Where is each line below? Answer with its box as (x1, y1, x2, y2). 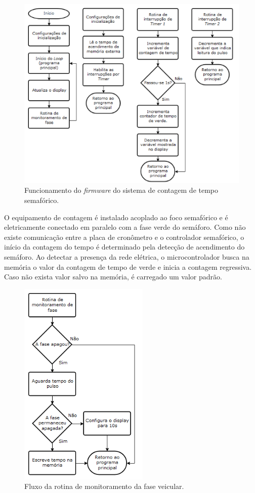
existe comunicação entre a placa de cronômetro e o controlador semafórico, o (4, 231, 244, 242)
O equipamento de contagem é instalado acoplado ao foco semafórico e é (4, 212, 228, 222)
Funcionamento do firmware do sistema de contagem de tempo (24, 185, 219, 195)
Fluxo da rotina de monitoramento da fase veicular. (24, 481, 184, 491)
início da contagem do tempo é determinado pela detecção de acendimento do (4, 241, 245, 252)
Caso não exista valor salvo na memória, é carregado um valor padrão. (4, 271, 222, 282)
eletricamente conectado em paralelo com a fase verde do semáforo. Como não (4, 222, 246, 232)
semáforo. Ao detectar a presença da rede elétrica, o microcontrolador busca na (4, 251, 249, 262)
